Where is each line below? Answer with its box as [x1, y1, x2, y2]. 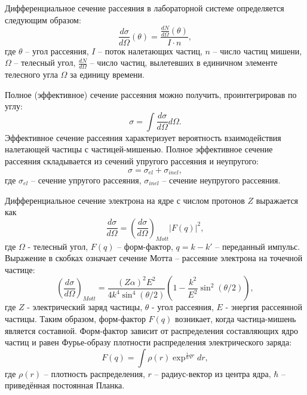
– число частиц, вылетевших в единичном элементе [90, 56, 278, 69]
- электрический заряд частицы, [27, 301, 143, 313]
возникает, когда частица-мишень [174, 312, 296, 324]
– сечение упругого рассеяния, [30, 174, 142, 186]
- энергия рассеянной [225, 301, 302, 313]
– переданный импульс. [215, 240, 300, 252]
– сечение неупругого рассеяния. [162, 174, 281, 186]
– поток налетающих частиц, [98, 44, 202, 57]
